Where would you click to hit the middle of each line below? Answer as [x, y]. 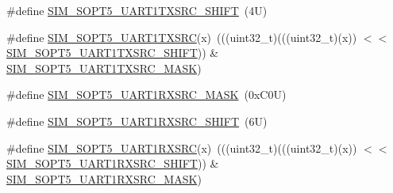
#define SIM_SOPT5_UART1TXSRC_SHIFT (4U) [137, 10]
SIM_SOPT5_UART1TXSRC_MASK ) [104, 68]
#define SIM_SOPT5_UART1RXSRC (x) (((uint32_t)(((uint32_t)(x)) [182, 148]
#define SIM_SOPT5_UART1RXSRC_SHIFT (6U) [137, 121]
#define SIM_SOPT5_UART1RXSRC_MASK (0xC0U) [146, 95]
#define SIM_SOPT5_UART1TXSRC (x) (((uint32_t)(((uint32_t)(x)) [182, 37]
